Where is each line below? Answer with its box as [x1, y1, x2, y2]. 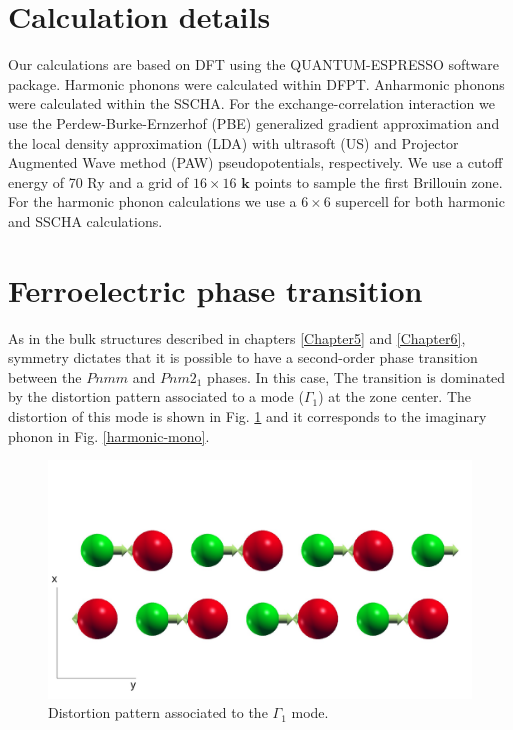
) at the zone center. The [318, 386, 472, 407]
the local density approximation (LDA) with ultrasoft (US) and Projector [8, 132, 459, 153]
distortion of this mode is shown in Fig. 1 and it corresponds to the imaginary [8, 405, 487, 426]
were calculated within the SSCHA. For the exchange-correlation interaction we [8, 93, 495, 114]
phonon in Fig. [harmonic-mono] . [8, 425, 210, 446]
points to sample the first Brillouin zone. [254, 171, 503, 192]
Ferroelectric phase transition [8, 269, 423, 310]
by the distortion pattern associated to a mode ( [8, 386, 304, 407]
